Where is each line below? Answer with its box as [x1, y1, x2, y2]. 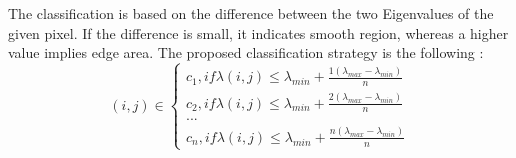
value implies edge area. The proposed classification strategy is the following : [8, 42, 484, 63]
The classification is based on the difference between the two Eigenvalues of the [8, 3, 494, 23]
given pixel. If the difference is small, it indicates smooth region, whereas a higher [8, 22, 509, 43]
